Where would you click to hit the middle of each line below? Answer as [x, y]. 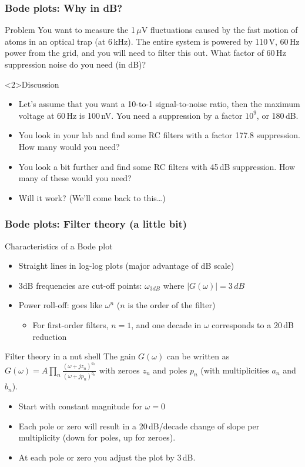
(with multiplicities [235, 370]
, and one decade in [166, 324]
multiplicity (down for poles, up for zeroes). [97, 437]
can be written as [198, 356]
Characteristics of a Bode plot [59, 246]
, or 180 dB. [277, 115]
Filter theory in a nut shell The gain [70, 356]
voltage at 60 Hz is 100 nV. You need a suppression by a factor [130, 115]
